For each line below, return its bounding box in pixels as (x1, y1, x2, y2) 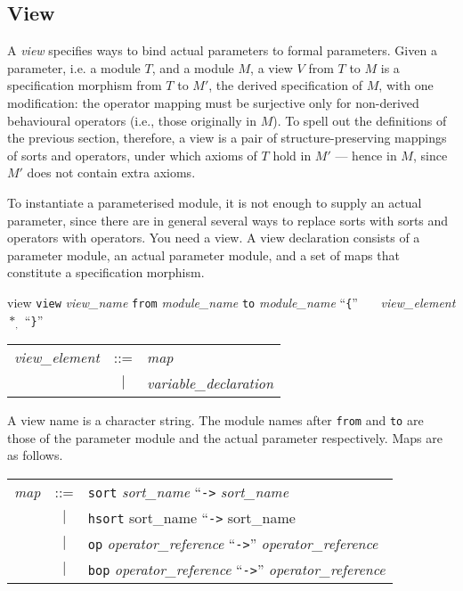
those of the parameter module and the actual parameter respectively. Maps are (7, 428, 443, 447)
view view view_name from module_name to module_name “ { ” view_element (7, 292, 456, 311)
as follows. (7, 446, 63, 464)
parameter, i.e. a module (7, 58, 141, 77)
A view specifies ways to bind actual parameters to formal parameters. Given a (7, 41, 437, 60)
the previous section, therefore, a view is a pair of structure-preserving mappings (7, 128, 447, 147)
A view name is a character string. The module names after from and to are (7, 411, 424, 430)
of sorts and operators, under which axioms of (7, 145, 257, 164)
